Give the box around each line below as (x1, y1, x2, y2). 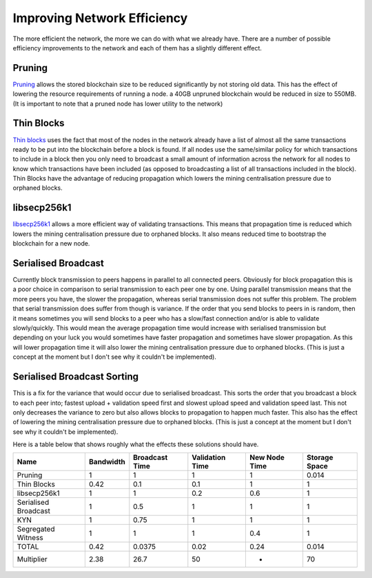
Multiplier (17, 555, 48, 564)
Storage (307, 452, 333, 462)
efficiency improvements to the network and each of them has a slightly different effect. (12, 43, 262, 52)
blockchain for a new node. (12, 239, 90, 248)
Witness (17, 533, 44, 543)
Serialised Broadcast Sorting (12, 371, 139, 383)
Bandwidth (88, 457, 125, 467)
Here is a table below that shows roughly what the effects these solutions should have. (12, 440, 259, 448)
